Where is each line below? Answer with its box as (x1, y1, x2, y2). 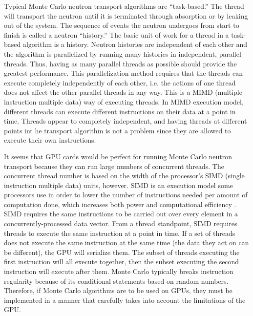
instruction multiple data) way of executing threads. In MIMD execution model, (4, 96, 244, 106)
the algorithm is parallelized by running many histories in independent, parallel (4, 48, 241, 59)
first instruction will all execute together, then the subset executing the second (4, 256, 239, 267)
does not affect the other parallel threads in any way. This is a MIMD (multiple (4, 87, 242, 97)
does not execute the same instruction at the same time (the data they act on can (4, 237, 249, 248)
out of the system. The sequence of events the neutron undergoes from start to (4, 20, 239, 30)
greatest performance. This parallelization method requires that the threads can (4, 68, 243, 78)
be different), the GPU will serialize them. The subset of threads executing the (4, 247, 240, 257)
